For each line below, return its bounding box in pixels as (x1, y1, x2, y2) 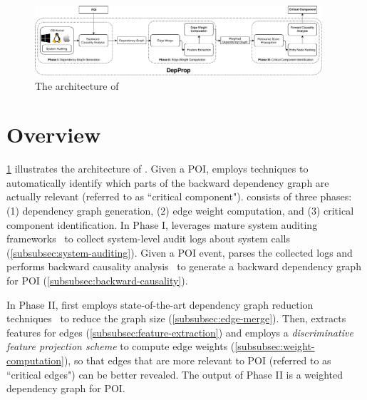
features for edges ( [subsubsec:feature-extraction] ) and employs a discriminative (6, 324, 353, 339)
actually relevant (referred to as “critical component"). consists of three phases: (6, 189, 352, 204)
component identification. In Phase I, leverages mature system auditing (6, 217, 318, 232)
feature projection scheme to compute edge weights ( (6, 339, 235, 354)
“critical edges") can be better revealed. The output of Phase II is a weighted (6, 366, 343, 381)
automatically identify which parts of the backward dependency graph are (6, 175, 329, 190)
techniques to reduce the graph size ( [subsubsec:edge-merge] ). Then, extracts (6, 311, 346, 326)
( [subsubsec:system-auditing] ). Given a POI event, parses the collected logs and (6, 245, 353, 260)
